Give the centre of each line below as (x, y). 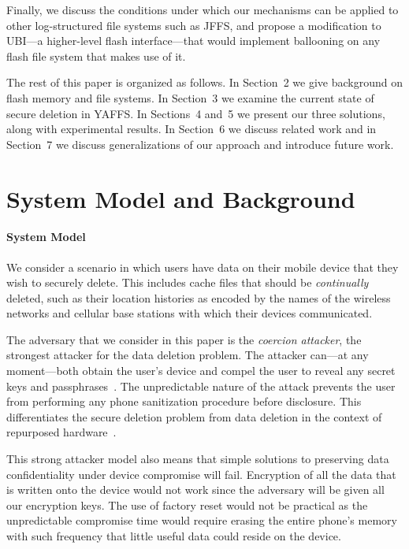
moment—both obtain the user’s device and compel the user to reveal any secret (201, 371)
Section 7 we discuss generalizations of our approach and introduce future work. (200, 144)
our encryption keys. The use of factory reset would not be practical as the (187, 504)
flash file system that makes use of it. (96, 56)
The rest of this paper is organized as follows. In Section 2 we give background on (204, 82)
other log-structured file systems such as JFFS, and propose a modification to (194, 25)
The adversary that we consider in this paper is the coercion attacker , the (184, 339)
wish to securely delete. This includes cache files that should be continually (188, 282)
